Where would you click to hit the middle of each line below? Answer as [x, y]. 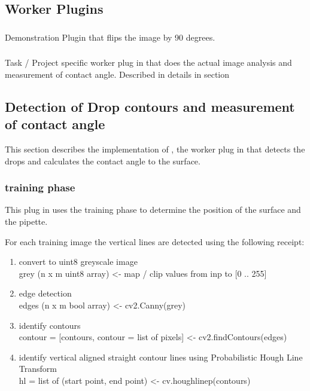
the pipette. [26, 221]
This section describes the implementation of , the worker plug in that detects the [155, 149]
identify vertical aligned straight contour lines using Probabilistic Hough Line [161, 357]
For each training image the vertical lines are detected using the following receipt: [155, 241]
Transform [38, 369]
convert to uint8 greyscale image [78, 262]
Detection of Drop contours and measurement [150, 106]
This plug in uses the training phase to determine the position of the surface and [153, 210]
